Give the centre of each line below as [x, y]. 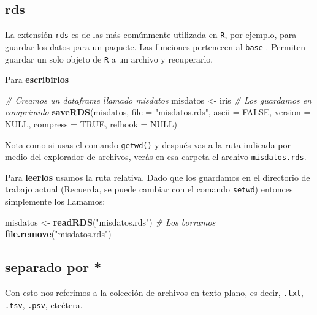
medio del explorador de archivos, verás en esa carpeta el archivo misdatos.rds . [156, 157]
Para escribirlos [37, 79]
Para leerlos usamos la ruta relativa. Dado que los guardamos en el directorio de [158, 177]
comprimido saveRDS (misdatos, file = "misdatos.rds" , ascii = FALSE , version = [158, 112]
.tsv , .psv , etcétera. [44, 304]
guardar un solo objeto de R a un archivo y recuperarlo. [109, 59]
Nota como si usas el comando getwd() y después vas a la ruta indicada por [148, 144]
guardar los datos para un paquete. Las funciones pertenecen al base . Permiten [155, 46]
